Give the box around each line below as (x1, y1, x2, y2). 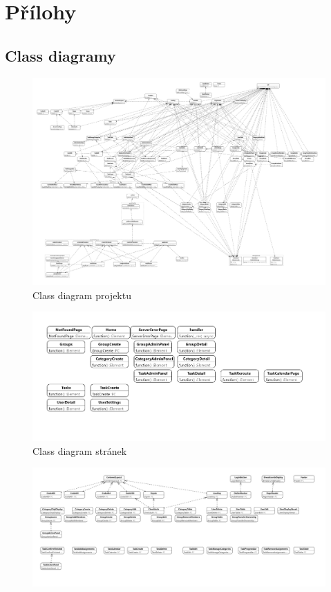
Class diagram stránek (32, 443, 127, 458)
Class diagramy (5, 44, 116, 66)
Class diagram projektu (32, 287, 131, 302)
